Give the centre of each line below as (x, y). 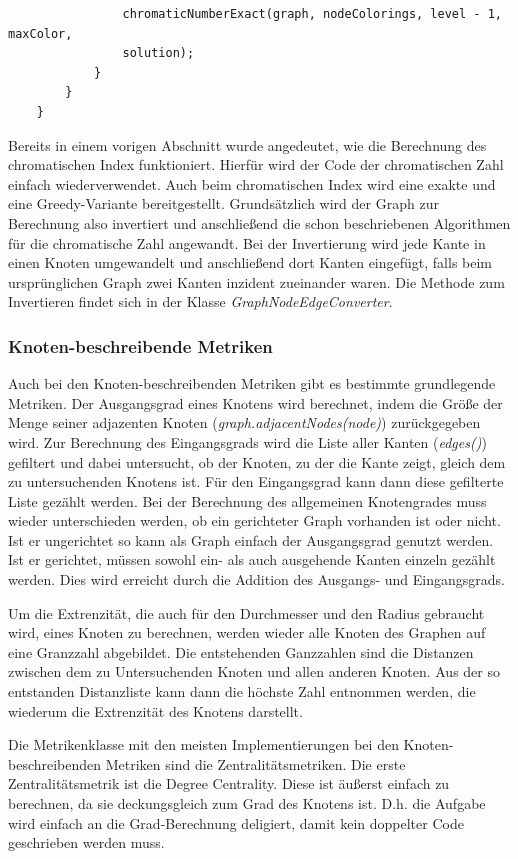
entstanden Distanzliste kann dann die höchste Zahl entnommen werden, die (242, 691)
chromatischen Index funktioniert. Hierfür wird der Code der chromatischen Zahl (256, 164)
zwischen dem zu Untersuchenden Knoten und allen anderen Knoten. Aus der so (254, 671)
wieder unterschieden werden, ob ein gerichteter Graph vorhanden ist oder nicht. (254, 520)
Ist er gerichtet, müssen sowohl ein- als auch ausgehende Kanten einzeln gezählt (252, 559)
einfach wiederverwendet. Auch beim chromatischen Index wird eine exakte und (252, 183)
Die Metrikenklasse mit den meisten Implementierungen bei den (203, 744)
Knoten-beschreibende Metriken (140, 345)
